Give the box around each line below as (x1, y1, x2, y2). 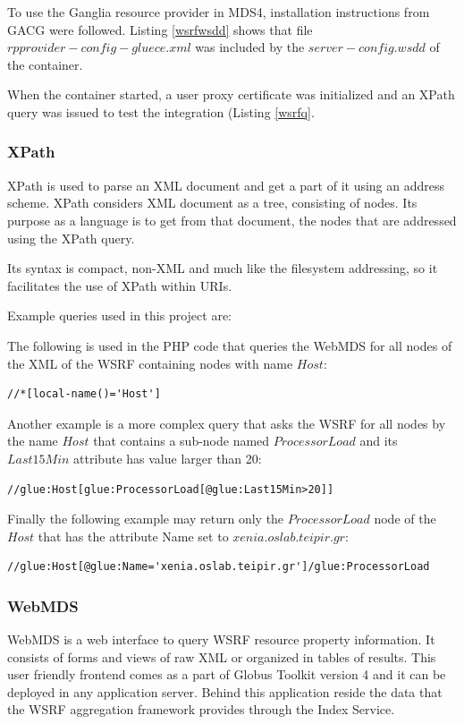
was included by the (195, 38, 305, 56)
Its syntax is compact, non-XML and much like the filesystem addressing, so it (7, 259, 438, 277)
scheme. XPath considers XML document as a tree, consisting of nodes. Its (7, 193, 418, 212)
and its (359, 431, 398, 450)
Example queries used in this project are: (7, 306, 232, 325)
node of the (374, 509, 436, 528)
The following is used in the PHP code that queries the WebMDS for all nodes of (7, 336, 452, 354)
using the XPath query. (7, 228, 135, 247)
